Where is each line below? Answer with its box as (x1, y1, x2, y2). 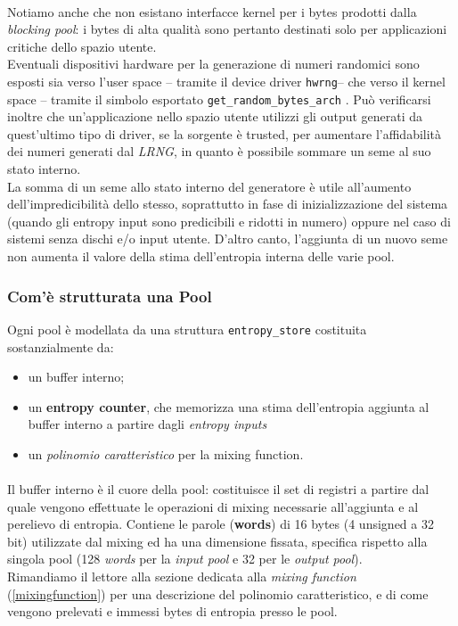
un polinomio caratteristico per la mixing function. (28, 444, 304, 463)
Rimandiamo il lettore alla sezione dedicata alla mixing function (7, 567, 356, 586)
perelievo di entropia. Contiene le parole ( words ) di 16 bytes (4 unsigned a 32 (7, 515, 434, 533)
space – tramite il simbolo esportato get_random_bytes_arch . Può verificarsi (7, 89, 431, 108)
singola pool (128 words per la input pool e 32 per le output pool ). (7, 549, 363, 568)
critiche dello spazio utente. (7, 37, 157, 55)
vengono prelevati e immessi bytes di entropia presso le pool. (7, 602, 338, 621)
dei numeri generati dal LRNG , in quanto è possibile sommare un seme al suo (7, 142, 431, 161)
